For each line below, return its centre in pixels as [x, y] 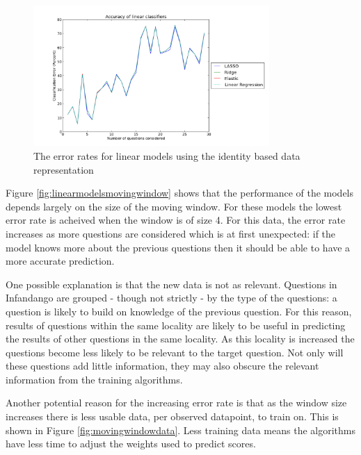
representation [64, 169]
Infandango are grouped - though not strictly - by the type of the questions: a [171, 298]
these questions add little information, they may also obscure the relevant [162, 366]
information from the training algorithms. [94, 379]
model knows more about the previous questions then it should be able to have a [178, 247]
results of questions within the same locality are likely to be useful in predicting [176, 325]
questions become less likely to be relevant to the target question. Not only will [175, 352]
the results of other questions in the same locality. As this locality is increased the [180, 339]
